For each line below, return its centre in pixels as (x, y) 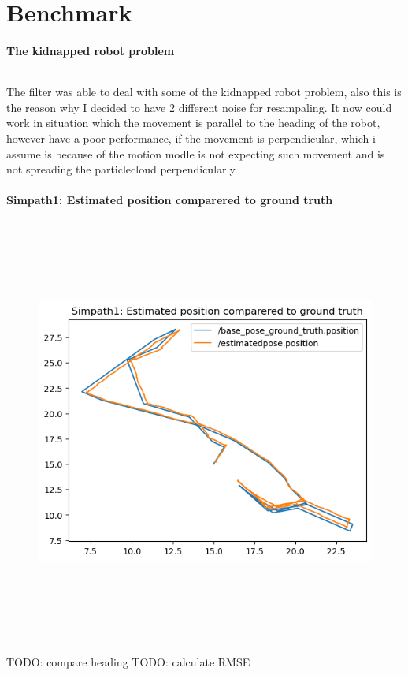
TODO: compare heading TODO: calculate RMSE (128, 662)
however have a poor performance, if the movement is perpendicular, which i (191, 138)
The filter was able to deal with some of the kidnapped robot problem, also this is (204, 92)
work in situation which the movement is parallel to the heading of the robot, (193, 123)
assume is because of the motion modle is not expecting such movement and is (196, 153)
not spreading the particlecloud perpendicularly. (122, 169)
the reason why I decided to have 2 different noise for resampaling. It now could (199, 107)
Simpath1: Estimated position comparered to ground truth (170, 200)
